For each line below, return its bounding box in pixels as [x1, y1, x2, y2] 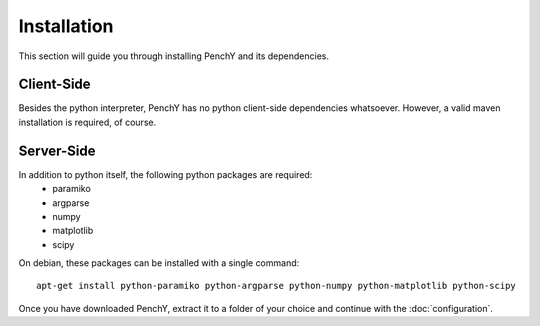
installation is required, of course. [18, 116, 157, 128]
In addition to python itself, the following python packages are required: [18, 168, 313, 180]
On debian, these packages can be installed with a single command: [18, 257, 300, 269]
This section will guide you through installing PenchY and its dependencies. [18, 50, 330, 62]
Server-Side [18, 142, 96, 159]
